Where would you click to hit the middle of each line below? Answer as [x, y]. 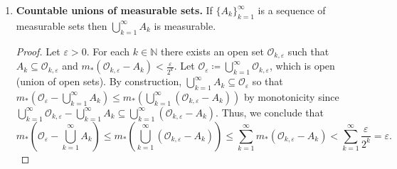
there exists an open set [212, 51]
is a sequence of [292, 10]
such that [308, 51]
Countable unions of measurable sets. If [114, 10]
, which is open [302, 66]
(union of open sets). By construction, [99, 81]
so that [268, 81]
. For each [108, 51]
